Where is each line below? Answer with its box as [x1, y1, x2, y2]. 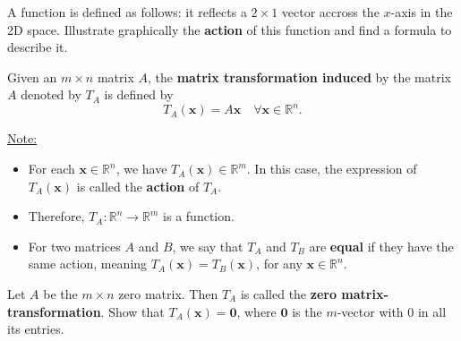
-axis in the [390, 3, 453, 21]
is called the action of [76, 176, 200, 195]
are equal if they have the [309, 236, 454, 255]
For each [28, 159, 75, 178]
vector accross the [281, 3, 380, 21]
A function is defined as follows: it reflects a [7, 3, 247, 21]
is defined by [104, 85, 174, 104]
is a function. [163, 207, 235, 226]
